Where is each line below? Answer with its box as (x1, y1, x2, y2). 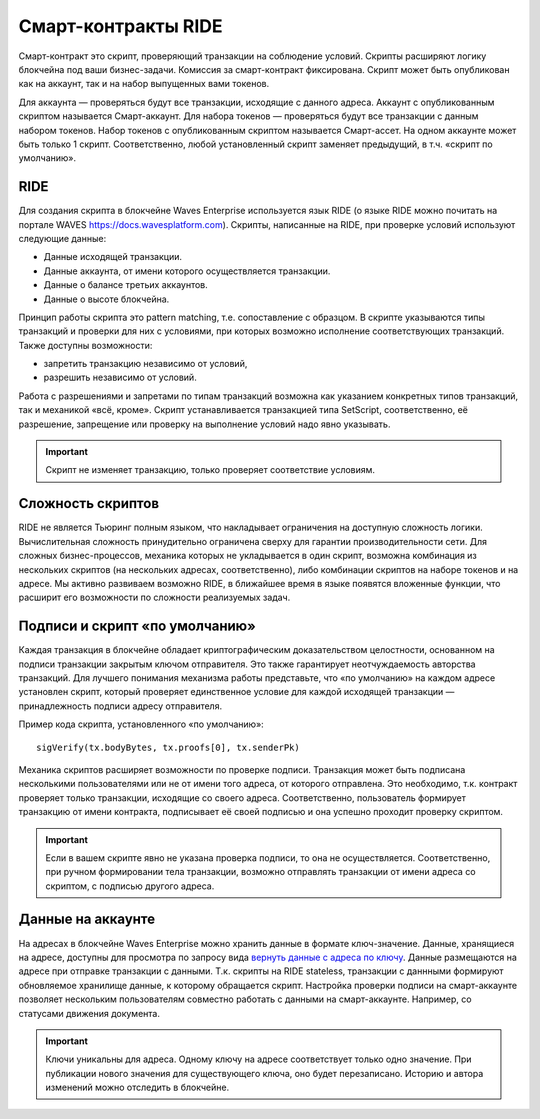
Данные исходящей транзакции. (43, 251, 182, 263)
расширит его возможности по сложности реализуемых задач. (18, 591, 291, 604)
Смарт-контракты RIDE (18, 15, 224, 37)
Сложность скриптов (18, 495, 160, 512)
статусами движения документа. (18, 1007, 160, 1019)
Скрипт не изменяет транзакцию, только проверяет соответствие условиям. (45, 464, 375, 476)
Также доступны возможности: (18, 339, 153, 351)
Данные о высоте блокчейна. (43, 293, 170, 305)
